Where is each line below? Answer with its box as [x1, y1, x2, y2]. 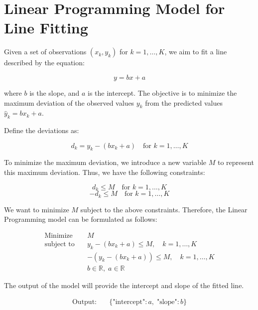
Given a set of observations [4, 46, 87, 57]
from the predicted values [145, 97, 223, 108]
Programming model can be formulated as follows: [4, 214, 157, 224]
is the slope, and [29, 87, 80, 98]
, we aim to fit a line [164, 46, 227, 57]
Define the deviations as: [4, 125, 79, 136]
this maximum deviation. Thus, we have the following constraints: [4, 167, 205, 177]
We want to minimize [4, 204, 69, 214]
